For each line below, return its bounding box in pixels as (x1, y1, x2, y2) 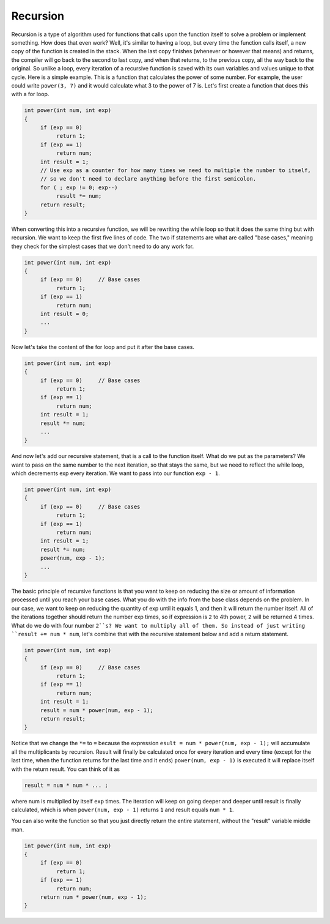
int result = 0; (40, 310, 89, 318)
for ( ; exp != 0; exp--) (40, 184, 119, 191)
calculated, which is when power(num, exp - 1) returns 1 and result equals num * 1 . (11, 806, 235, 813)
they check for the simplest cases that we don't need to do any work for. (11, 242, 194, 250)
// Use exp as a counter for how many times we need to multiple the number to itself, (40, 167, 311, 174)
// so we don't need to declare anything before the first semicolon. (40, 175, 257, 182)
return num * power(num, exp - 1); (40, 894, 147, 901)
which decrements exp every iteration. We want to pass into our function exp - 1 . (11, 470, 220, 477)
